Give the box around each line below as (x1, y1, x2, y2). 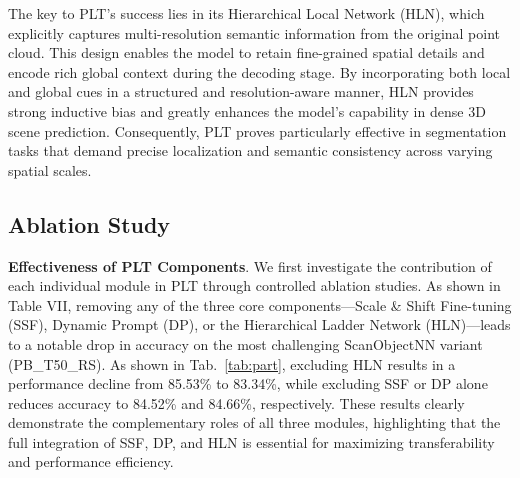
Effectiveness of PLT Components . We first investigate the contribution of (8, 255, 492, 276)
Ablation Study (8, 208, 171, 239)
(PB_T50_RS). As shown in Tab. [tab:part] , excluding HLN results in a (8, 353, 456, 374)
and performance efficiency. (8, 451, 174, 472)
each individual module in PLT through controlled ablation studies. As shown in (8, 275, 501, 296)
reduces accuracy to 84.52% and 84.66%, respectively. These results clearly (8, 392, 465, 413)
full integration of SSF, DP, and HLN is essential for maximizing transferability (8, 431, 495, 452)
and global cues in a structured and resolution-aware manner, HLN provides (8, 81, 474, 102)
